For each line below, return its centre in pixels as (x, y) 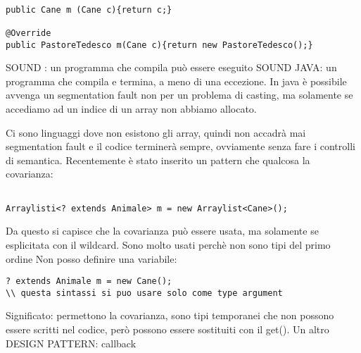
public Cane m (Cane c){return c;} (89, 10)
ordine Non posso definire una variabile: (91, 258)
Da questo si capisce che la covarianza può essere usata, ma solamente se (162, 231)
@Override (28, 33)
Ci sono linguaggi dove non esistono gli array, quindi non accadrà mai (156, 132)
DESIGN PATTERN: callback (71, 343)
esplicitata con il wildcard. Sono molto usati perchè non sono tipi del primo (168, 244)
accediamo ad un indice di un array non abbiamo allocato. (131, 109)
